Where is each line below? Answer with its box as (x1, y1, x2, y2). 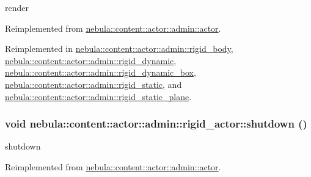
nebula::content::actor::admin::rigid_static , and (5, 78, 182, 90)
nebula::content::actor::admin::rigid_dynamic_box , (5, 66, 196, 79)
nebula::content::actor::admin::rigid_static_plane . (5, 90, 192, 103)
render (5, 1, 29, 13)
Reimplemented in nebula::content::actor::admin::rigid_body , (5, 42, 233, 55)
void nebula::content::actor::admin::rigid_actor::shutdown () (5, 116, 307, 131)
